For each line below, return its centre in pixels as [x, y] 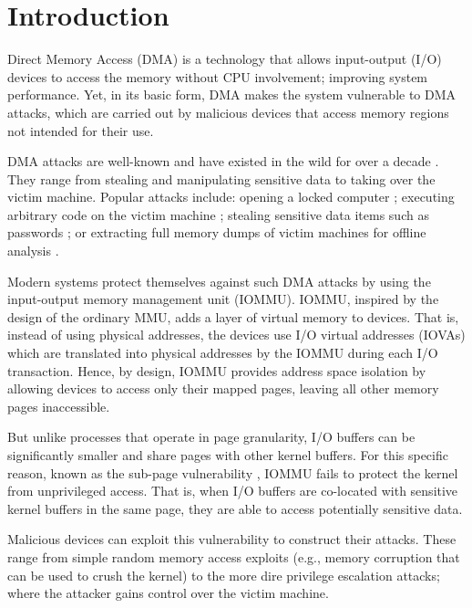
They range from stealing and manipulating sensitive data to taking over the [221, 178]
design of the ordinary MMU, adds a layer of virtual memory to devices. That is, [233, 316]
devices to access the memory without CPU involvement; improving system [218, 76]
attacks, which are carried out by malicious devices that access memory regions [228, 112]
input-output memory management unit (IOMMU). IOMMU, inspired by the [223, 299]
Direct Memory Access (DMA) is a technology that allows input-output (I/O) [225, 59]
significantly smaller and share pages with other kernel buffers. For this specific [228, 455]
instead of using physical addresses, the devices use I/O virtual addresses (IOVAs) [236, 335]
